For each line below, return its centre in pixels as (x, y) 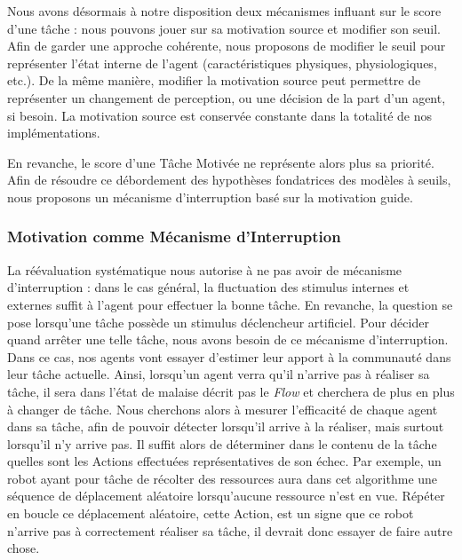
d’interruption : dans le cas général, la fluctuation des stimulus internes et (208, 287)
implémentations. (54, 133)
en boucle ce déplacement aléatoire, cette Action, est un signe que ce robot (211, 513)
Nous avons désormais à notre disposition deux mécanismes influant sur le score (224, 11)
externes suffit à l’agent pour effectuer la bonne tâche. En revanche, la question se (230, 304)
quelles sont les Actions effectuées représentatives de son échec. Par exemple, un (224, 461)
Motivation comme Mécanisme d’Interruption (174, 237)
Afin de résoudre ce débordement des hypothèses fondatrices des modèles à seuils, (229, 180)
